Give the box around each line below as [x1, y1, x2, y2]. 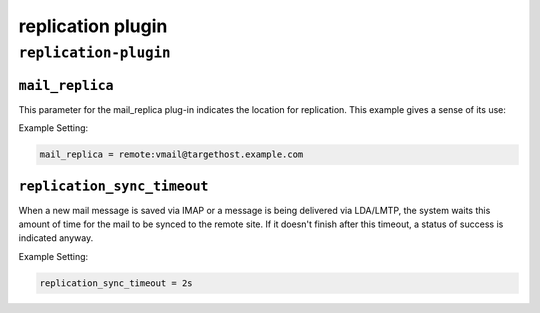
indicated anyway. [18, 232, 94, 244]
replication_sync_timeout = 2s [39, 277, 194, 289]
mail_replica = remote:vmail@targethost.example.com [39, 149, 304, 160]
